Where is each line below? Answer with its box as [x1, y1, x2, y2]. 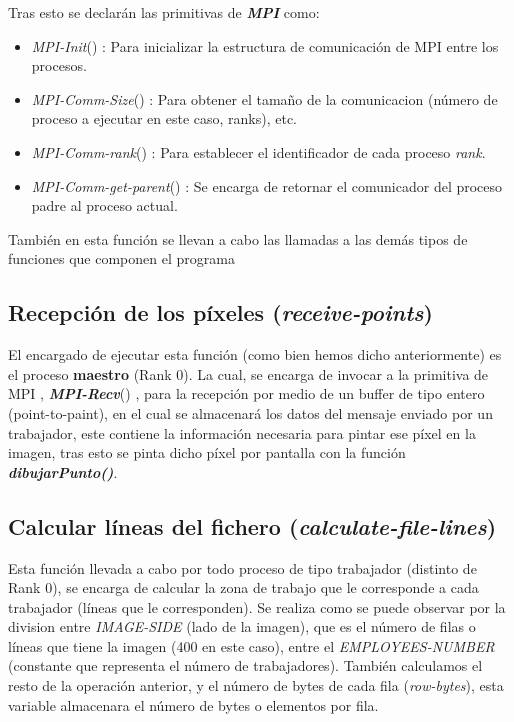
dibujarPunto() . [8, 461, 118, 482]
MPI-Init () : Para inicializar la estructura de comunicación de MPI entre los [31, 35, 499, 56]
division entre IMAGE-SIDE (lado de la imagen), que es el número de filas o [8, 616, 476, 637]
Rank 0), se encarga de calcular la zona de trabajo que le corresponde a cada [8, 577, 479, 598]
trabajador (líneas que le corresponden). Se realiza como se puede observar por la [8, 596, 506, 617]
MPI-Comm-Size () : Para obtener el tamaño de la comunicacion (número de [31, 88, 498, 109]
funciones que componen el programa [8, 248, 235, 269]
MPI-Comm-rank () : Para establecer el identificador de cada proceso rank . [31, 141, 486, 162]
